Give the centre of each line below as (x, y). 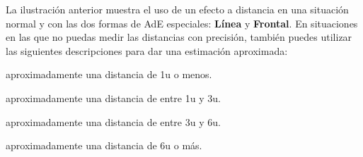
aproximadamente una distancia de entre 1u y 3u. (113, 98)
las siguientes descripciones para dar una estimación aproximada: (147, 50)
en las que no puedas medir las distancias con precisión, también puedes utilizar (179, 37)
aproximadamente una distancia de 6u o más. (104, 145)
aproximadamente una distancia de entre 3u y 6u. (113, 121)
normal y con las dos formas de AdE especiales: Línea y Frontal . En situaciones (182, 23)
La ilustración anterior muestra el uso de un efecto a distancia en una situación (177, 9)
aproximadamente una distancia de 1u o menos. (109, 74)
